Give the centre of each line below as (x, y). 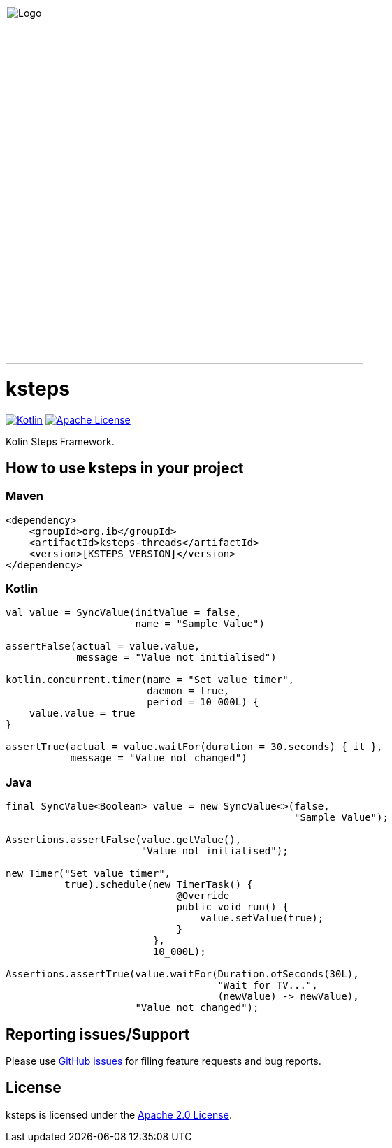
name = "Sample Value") (200, 624)
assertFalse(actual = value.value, (103, 646)
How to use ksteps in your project (125, 468)
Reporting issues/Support (98, 1034)
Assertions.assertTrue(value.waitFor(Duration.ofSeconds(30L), (182, 974)
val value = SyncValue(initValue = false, (124, 613)
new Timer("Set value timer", (88, 874)
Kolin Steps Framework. (60, 441)
